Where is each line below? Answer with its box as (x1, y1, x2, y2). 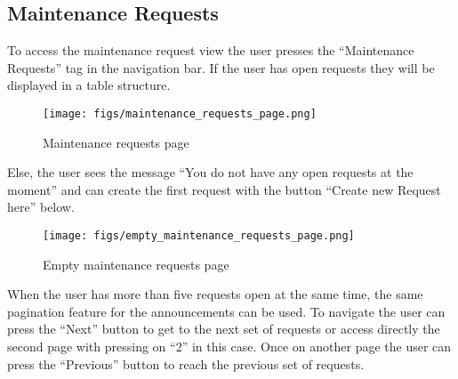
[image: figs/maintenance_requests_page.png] (43, 107, 317, 120)
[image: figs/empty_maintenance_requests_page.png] (43, 230, 355, 243)
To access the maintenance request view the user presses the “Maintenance (7, 41, 414, 60)
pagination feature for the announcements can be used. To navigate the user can (7, 302, 446, 320)
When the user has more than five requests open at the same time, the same (7, 285, 423, 303)
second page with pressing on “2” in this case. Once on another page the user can (7, 337, 452, 356)
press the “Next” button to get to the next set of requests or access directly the (7, 319, 440, 338)
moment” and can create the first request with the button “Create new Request (7, 180, 441, 198)
